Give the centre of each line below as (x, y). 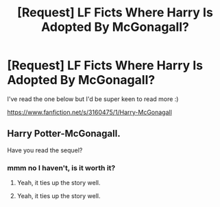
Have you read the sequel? (45, 150)
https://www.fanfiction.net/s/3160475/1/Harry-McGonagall (90, 112)
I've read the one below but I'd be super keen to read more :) (93, 99)
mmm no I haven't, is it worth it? (61, 167)
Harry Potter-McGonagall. (64, 134)
